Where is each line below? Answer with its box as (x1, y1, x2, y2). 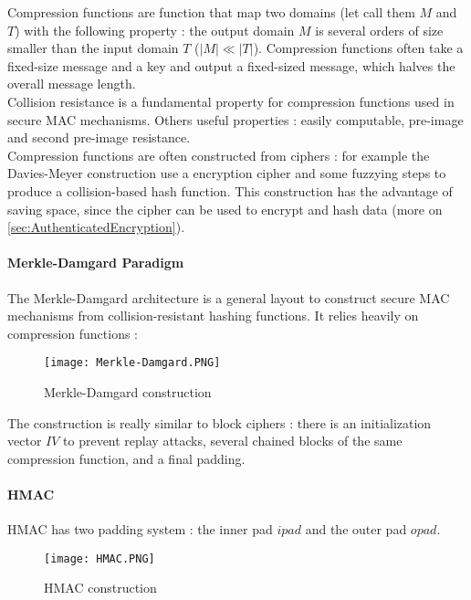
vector (7, 431, 42, 450)
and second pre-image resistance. (7, 128, 191, 147)
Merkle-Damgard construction (44, 382, 212, 401)
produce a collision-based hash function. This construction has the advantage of (7, 181, 453, 200)
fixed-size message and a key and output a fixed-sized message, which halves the (7, 56, 455, 75)
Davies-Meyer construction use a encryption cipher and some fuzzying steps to (7, 163, 446, 183)
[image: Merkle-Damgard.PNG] (44, 356, 221, 370)
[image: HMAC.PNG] (44, 552, 155, 565)
